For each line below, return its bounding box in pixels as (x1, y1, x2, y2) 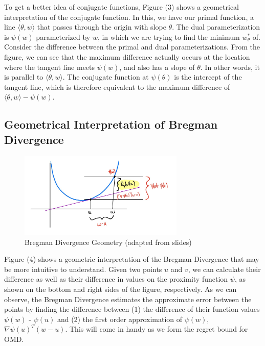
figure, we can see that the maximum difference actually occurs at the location (4, 51, 250, 62)
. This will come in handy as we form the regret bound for (65, 324, 248, 334)
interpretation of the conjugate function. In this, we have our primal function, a (4, 11, 254, 22)
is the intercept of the (174, 71, 242, 82)
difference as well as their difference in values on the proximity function (4, 274, 228, 284)
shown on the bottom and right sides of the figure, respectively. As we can (4, 283, 237, 294)
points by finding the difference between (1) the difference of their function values (4, 304, 260, 314)
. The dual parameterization (172, 21, 260, 32)
